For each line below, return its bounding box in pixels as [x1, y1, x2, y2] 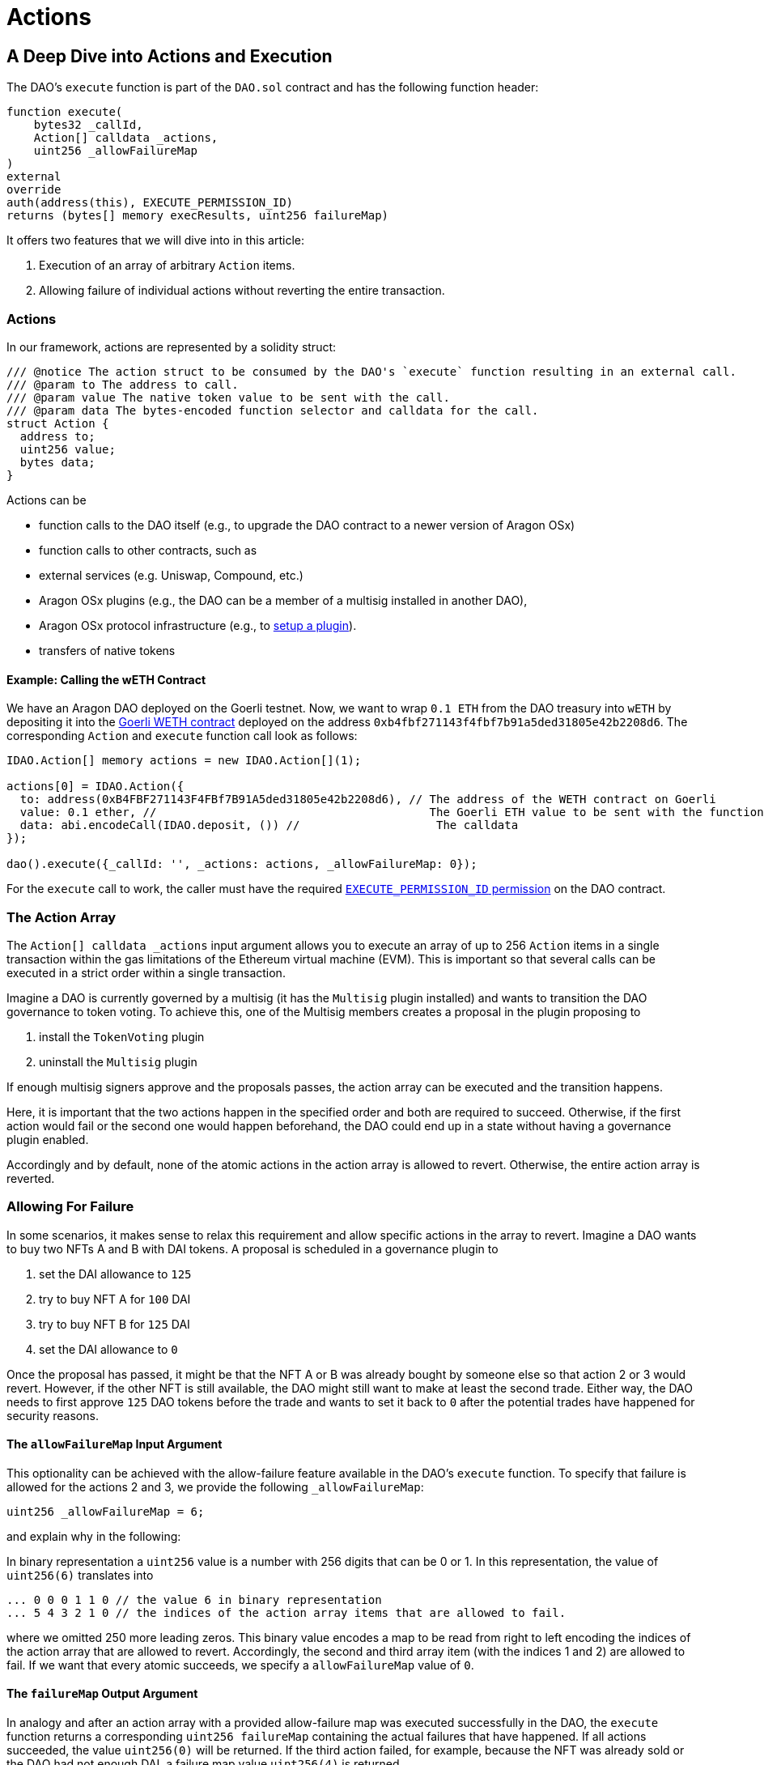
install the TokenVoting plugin [39, 1029, 205, 1044]
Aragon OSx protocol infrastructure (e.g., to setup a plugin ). [39, 618, 357, 632]
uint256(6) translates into [6, 1567, 154, 1582]
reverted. [6, 1171, 55, 1185]
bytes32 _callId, [33, 118, 143, 132]
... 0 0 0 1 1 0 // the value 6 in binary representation [6, 1593, 382, 1606]
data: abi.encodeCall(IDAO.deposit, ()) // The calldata [19, 819, 519, 832]
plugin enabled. [6, 1132, 89, 1146]
